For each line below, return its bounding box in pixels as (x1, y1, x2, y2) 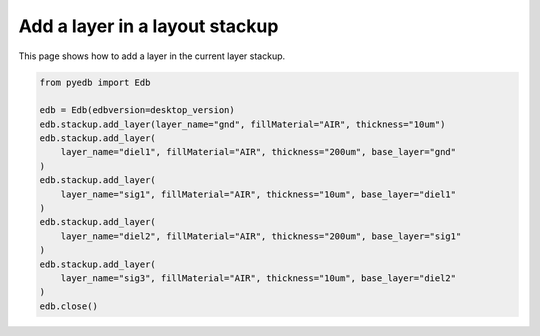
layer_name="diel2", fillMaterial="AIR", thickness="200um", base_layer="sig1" (60, 230, 462, 242)
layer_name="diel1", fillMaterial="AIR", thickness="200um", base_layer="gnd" (60, 146, 457, 158)
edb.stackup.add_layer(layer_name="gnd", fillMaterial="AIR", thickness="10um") (39, 118, 446, 130)
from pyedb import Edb (39, 76, 151, 88)
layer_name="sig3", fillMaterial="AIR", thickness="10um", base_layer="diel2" (60, 273, 457, 284)
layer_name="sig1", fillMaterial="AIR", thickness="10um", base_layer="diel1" (60, 188, 457, 200)
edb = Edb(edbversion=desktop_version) (39, 105, 235, 116)
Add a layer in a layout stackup (18, 15, 279, 37)
